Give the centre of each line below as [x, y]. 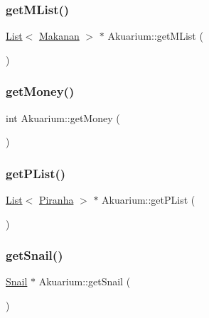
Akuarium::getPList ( [149, 200]
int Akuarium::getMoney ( [63, 117]
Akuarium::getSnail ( [85, 281]
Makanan [59, 36]
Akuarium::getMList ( [155, 36]
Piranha [56, 200]
